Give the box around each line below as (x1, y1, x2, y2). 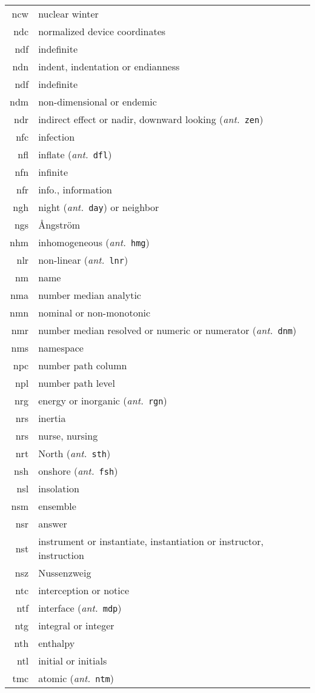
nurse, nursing (38, 429, 98, 443)
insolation (38, 481, 79, 495)
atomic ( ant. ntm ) (38, 671, 114, 685)
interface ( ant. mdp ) (38, 601, 122, 615)
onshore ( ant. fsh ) (38, 464, 118, 478)
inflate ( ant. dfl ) (38, 147, 112, 161)
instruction (38, 548, 84, 562)
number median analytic (38, 288, 141, 302)
